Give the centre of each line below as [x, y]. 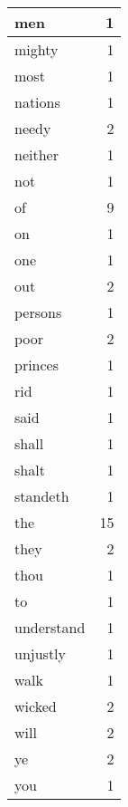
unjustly [41, 653]
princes [37, 365]
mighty [37, 49]
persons [38, 312]
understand [50, 627]
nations [37, 102]
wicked [36, 706]
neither [37, 154]
